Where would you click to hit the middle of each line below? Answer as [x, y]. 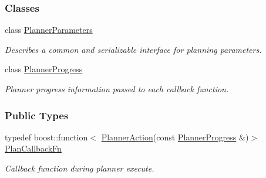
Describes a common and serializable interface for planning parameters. [133, 49]
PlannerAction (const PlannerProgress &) [175, 137]
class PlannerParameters [49, 30]
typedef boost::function [46, 137]
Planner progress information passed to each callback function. [117, 89]
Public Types [37, 115]
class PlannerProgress [44, 69]
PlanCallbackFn [33, 148]
